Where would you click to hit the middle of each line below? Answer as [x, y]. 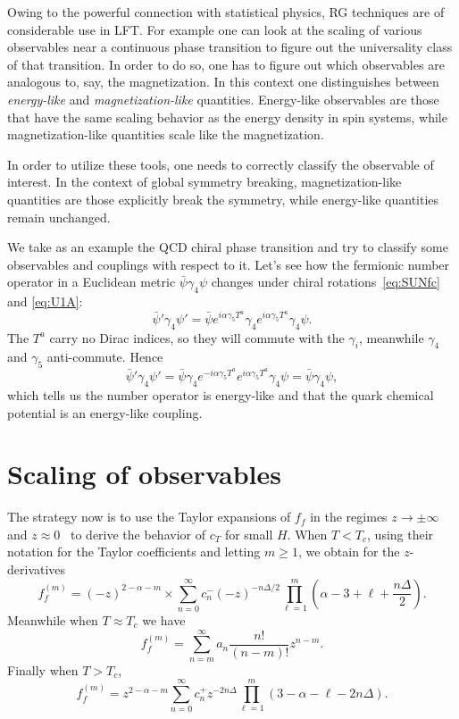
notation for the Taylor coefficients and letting [134, 552]
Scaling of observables [144, 474]
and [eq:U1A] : [45, 301]
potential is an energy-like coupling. [105, 412]
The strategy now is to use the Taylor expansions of [149, 517]
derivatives [37, 569]
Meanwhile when [53, 619]
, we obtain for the [349, 552]
